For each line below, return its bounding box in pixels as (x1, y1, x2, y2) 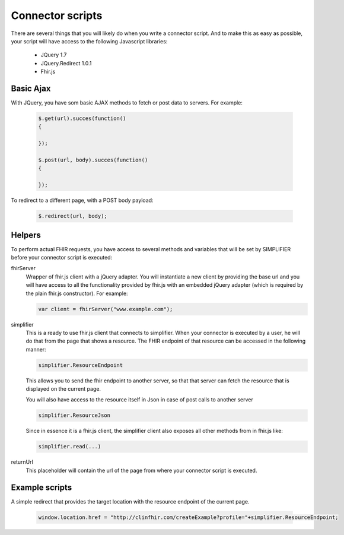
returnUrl (11, 458, 34, 466)
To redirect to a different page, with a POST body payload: (11, 197, 154, 204)
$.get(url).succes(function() (38, 115, 126, 122)
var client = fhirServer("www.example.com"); (38, 306, 173, 312)
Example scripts (11, 482, 72, 492)
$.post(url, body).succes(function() (38, 156, 148, 163)
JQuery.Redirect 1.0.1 (40, 59, 92, 67)
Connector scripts (11, 9, 103, 22)
